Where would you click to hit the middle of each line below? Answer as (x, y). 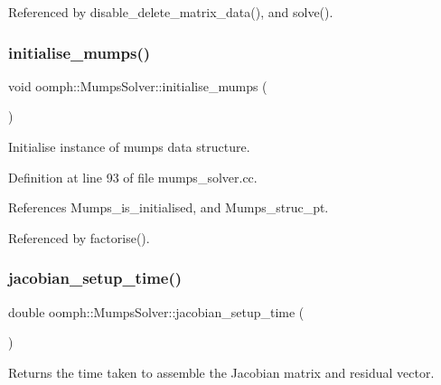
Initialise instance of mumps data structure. (129, 146)
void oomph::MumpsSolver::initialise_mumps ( (138, 85)
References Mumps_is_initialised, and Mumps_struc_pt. (169, 207)
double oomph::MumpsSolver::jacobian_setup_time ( (156, 311)
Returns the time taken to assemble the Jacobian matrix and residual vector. (221, 372)
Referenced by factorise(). (79, 237)
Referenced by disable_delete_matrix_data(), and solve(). (171, 12)
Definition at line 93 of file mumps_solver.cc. (133, 177)
